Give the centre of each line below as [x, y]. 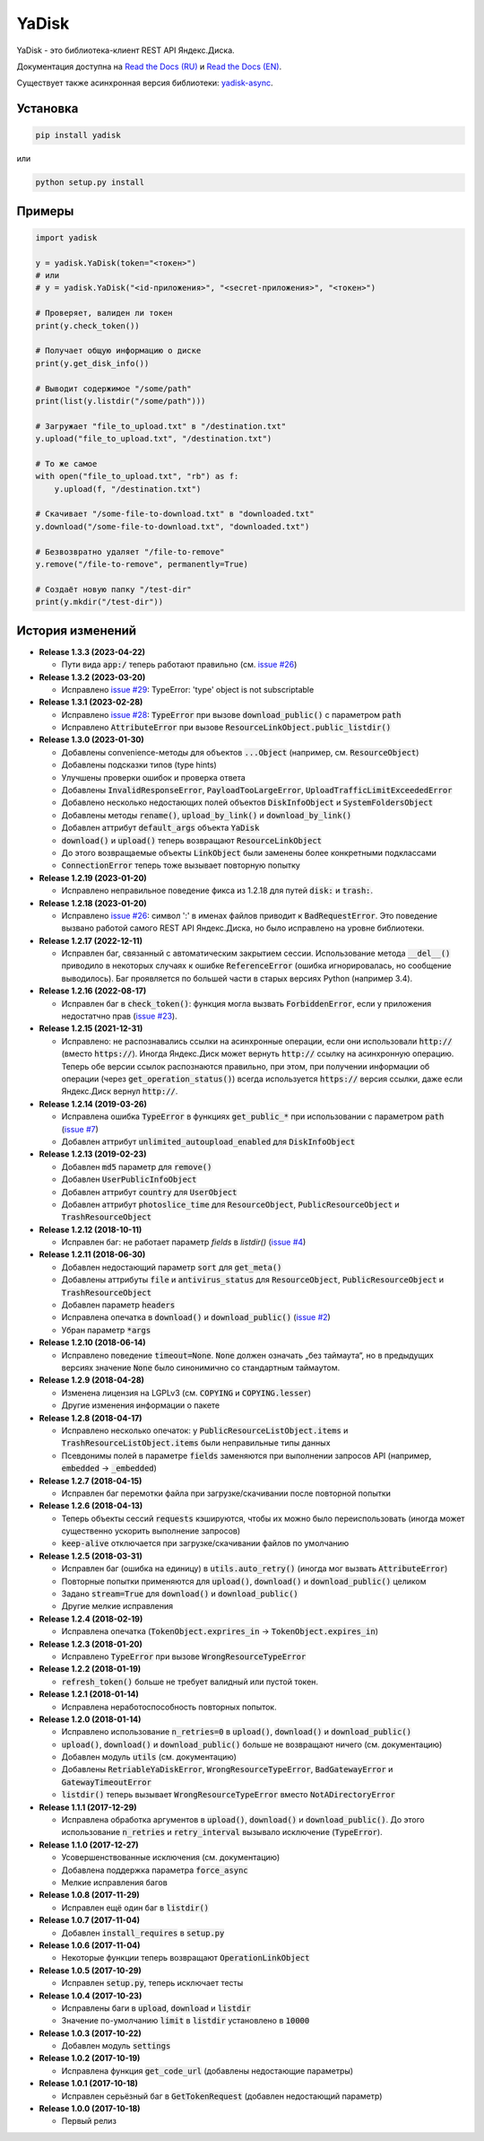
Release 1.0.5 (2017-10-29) [91, 1971]
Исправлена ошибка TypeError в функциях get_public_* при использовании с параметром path [253, 1116]
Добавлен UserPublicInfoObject [129, 1179]
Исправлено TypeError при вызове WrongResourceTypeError [184, 1656]
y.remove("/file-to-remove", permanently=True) [142, 564]
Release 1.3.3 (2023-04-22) [92, 651]
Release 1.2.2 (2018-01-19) [90, 1669]
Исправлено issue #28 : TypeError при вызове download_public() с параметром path [231, 714]
